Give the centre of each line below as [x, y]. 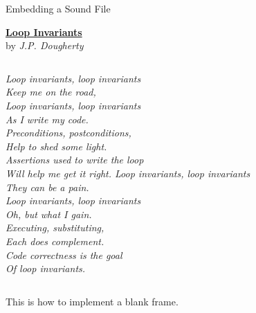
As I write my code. [47, 119]
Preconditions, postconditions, [68, 133]
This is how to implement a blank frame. [92, 301]
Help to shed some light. [56, 146]
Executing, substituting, [55, 227]
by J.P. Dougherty [45, 45]
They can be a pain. [47, 187]
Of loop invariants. [46, 268]
